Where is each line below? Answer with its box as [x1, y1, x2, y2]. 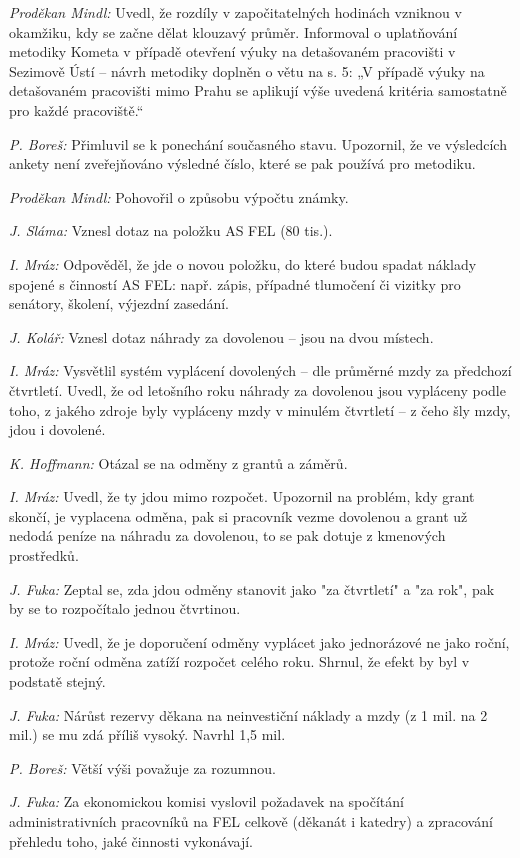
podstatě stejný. [9, 671, 106, 692]
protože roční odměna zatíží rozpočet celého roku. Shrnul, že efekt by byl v [9, 651, 470, 672]
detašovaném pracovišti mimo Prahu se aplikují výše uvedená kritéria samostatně [9, 80, 507, 101]
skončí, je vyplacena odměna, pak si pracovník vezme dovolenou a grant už [9, 505, 468, 526]
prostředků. [9, 545, 79, 566]
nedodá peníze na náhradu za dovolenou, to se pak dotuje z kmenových [9, 525, 446, 546]
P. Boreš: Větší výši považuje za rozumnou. [9, 757, 276, 778]
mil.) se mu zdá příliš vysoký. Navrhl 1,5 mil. [9, 724, 286, 745]
